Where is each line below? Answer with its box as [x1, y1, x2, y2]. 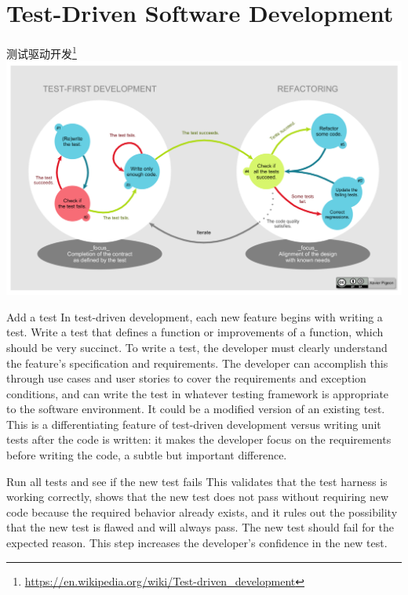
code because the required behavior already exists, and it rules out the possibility [6, 503, 398, 520]
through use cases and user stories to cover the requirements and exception [6, 370, 366, 386]
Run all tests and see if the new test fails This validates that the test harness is [6, 473, 388, 489]
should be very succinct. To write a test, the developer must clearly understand [6, 339, 388, 355]
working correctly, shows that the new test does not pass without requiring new [6, 488, 389, 505]
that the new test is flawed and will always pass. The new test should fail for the [6, 519, 395, 535]
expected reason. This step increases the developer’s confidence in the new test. [6, 535, 388, 551]
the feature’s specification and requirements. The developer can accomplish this [6, 354, 388, 371]
